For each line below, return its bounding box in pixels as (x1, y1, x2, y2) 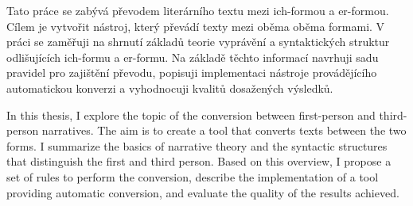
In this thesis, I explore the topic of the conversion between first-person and (6, 106, 376, 123)
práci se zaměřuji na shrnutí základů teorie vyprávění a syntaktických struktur (6, 33, 390, 50)
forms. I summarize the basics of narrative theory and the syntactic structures (6, 137, 388, 154)
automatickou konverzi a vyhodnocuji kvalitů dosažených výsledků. (6, 79, 333, 96)
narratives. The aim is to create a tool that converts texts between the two (41, 122, 407, 139)
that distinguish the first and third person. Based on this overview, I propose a (6, 153, 392, 170)
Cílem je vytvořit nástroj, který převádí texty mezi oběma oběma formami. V (6, 17, 385, 34)
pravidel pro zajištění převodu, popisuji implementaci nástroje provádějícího (6, 64, 377, 81)
